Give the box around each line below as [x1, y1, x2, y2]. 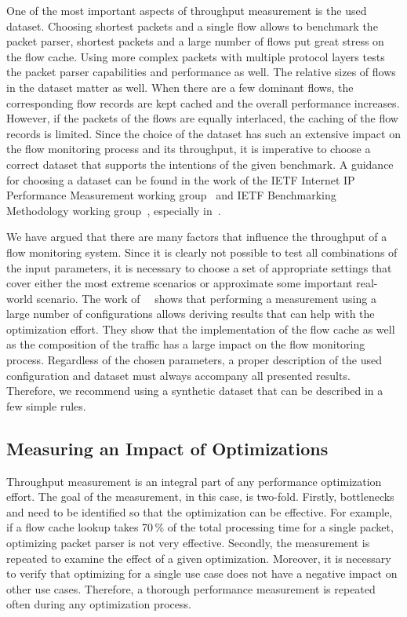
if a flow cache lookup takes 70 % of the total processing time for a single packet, [6, 519, 394, 535]
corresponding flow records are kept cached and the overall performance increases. [6, 94, 400, 111]
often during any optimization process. [6, 596, 191, 612]
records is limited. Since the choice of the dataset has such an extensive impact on [6, 125, 401, 141]
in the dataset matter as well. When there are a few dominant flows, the [6, 78, 354, 95]
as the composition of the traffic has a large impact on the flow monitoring [6, 336, 365, 352]
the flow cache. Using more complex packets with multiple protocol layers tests [6, 48, 385, 64]
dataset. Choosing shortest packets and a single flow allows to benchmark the [6, 17, 378, 34]
